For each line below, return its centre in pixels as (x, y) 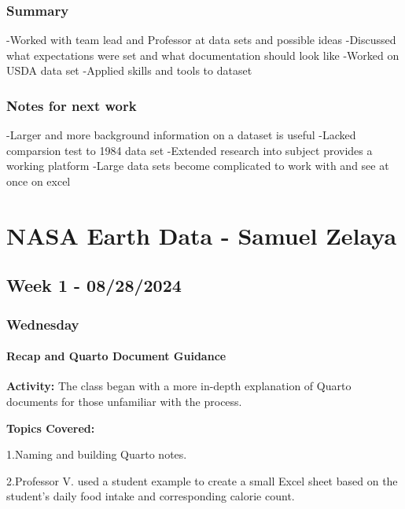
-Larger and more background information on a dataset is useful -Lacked (181, 135)
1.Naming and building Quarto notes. (97, 454)
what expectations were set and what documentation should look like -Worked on (203, 55)
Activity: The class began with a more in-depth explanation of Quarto (179, 386)
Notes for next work (72, 105)
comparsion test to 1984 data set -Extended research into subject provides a (190, 150)
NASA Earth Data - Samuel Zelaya (202, 235)
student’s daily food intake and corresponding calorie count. (151, 496)
